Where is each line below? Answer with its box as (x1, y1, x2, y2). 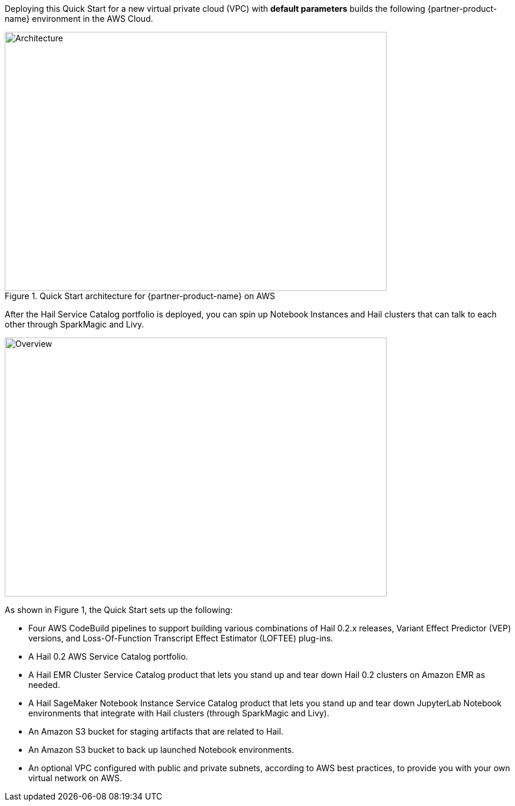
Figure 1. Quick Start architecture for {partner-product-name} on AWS (5, 291, 275, 301)
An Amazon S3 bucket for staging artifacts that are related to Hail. (28, 726, 283, 736)
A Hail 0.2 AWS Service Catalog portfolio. (28, 651, 189, 661)
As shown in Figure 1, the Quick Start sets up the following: (5, 605, 233, 615)
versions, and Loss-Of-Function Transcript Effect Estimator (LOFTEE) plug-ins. (28, 633, 334, 643)
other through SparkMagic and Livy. (5, 319, 144, 329)
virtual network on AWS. (28, 773, 123, 783)
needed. (28, 680, 60, 690)
